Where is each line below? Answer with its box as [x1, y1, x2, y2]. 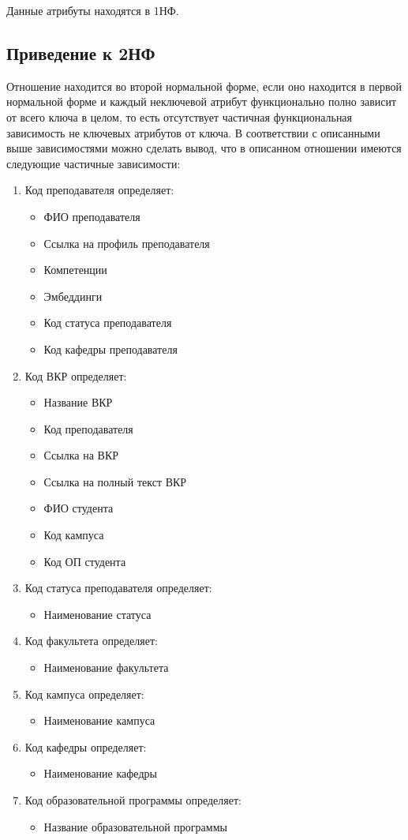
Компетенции [43, 261, 107, 278]
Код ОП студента [43, 553, 126, 569]
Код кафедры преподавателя [43, 340, 178, 357]
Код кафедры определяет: [24, 738, 147, 755]
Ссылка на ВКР [43, 447, 119, 463]
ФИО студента [43, 500, 114, 516]
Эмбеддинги [43, 287, 103, 304]
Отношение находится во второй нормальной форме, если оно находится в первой [6, 77, 402, 94]
